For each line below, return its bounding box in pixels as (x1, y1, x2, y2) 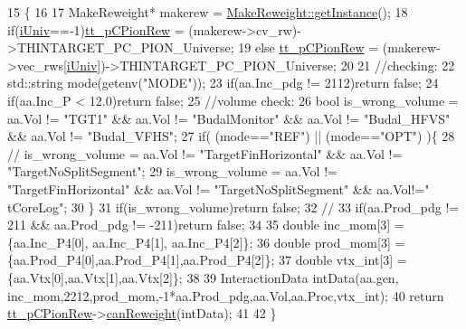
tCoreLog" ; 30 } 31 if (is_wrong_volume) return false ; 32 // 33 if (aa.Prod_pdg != (7, 197, 460, 216)
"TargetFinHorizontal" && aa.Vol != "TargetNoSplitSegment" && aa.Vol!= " (7, 179, 430, 198)
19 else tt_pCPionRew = (238, 38, 379, 57)
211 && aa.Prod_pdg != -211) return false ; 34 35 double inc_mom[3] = (7, 215, 404, 234)
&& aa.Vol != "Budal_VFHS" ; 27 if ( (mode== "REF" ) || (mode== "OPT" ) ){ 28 (7, 127, 455, 146)
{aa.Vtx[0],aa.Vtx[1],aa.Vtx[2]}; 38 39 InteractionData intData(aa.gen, (7, 268, 399, 287)
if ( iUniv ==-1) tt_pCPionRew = (7, 20, 185, 39)
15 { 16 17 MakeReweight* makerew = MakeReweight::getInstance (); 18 (7, 3, 408, 21)
